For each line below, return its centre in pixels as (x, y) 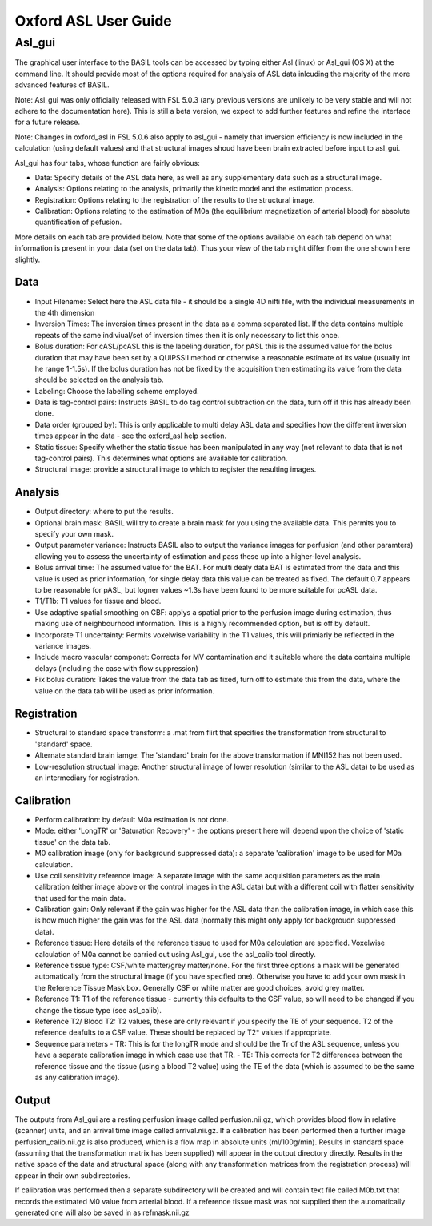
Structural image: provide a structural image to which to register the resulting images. (176, 469)
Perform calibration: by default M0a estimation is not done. (132, 819)
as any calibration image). (77, 1077)
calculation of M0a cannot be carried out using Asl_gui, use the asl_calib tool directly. (175, 954)
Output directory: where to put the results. (104, 512)
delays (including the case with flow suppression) (117, 668)
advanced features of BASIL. (62, 85)
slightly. (28, 259)
